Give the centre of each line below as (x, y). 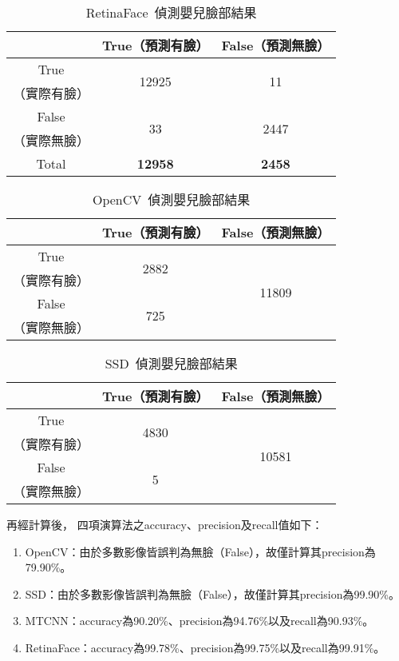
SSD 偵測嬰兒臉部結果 (171, 363)
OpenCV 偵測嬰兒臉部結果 (171, 199)
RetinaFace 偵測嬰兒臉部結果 (171, 12)
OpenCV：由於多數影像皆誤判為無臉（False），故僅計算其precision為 (200, 551)
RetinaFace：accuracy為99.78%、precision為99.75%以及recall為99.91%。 (205, 647)
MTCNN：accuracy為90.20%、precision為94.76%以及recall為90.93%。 (199, 621)
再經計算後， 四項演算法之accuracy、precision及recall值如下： (165, 524)
